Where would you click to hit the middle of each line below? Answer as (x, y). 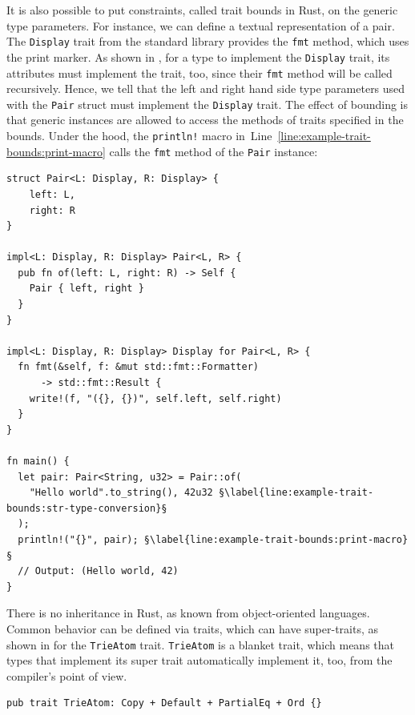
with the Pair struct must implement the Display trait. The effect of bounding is (207, 104)
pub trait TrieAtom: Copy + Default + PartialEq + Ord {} (164, 703)
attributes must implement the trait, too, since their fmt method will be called (199, 72)
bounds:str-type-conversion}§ (87, 508)
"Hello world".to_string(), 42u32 (121, 493)
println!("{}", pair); (78, 539)
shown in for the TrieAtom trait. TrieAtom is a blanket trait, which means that (200, 644)
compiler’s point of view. (67, 675)
